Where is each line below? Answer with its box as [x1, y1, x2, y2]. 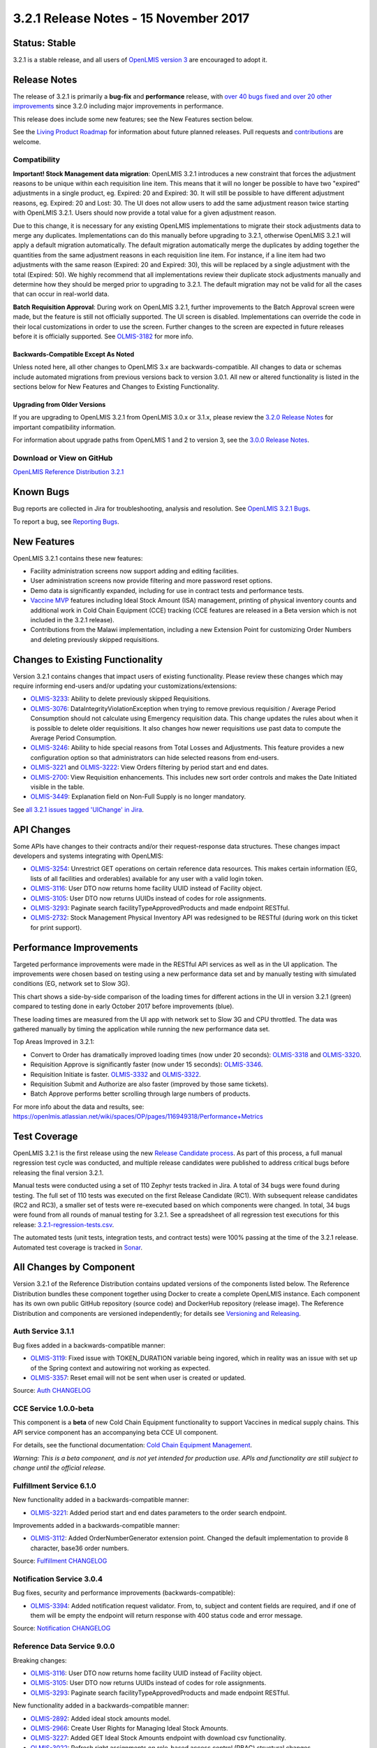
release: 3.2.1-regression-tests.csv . [13, 1220, 114, 1228]
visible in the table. [30, 782, 85, 791]
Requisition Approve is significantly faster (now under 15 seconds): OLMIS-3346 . [30, 1060, 263, 1069]
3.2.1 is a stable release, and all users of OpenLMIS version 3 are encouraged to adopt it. [13, 56, 268, 64]
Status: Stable [13, 37, 76, 49]
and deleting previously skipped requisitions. [30, 635, 160, 643]
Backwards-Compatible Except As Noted [13, 350, 135, 358]
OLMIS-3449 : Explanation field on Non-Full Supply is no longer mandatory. [30, 792, 246, 801]
